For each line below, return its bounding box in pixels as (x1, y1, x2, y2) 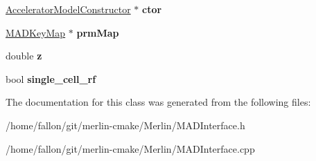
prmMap (76, 25, 119, 39)
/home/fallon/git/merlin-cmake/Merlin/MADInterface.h (6, 117, 245, 132)
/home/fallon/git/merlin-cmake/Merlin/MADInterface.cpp (6, 141, 255, 155)
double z (6, 48, 42, 63)
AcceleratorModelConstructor (6, 2, 131, 16)
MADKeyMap (6, 25, 66, 39)
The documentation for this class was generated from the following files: (6, 95, 311, 109)
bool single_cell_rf (6, 71, 96, 86)
